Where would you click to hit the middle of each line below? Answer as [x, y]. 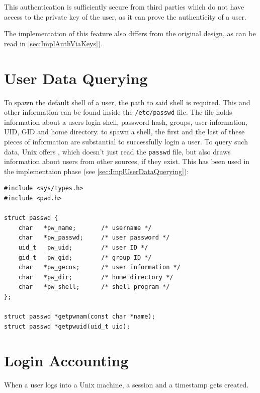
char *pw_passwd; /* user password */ [94, 238]
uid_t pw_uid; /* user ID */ [83, 247]
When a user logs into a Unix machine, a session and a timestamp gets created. [126, 385]
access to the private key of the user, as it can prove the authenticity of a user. [125, 16]
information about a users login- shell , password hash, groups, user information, [126, 122]
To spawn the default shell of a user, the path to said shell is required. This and [127, 102]
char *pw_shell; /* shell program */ [94, 287]
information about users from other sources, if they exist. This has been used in [127, 161]
